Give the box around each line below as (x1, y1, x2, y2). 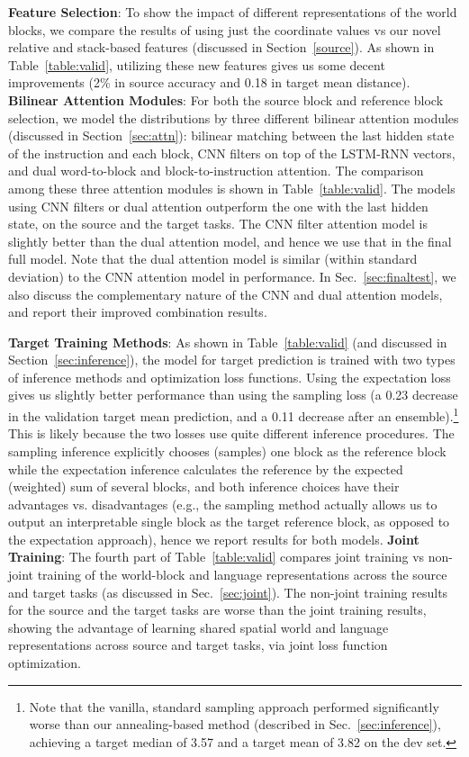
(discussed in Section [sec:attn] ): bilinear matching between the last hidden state (8, 126, 455, 145)
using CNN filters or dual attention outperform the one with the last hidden (8, 196, 428, 215)
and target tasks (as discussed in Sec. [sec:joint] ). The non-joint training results (8, 582, 448, 601)
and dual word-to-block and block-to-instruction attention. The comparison (8, 161, 424, 180)
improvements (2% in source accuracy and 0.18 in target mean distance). (8, 73, 410, 92)
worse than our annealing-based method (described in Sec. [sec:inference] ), (29, 715, 441, 734)
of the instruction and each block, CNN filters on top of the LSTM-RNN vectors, (8, 143, 455, 162)
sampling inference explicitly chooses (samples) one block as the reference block (8, 441, 446, 460)
